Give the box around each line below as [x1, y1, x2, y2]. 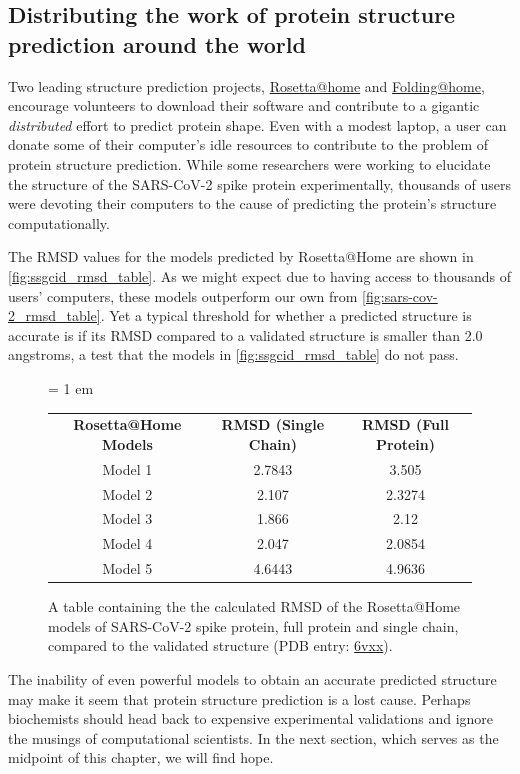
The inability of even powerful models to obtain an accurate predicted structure [8, 668, 497, 689]
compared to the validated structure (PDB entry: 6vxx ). [48, 635, 393, 656]
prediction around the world [8, 28, 306, 59]
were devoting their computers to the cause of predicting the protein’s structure [8, 193, 497, 214]
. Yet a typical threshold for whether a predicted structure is [100, 305, 472, 326]
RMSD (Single [221, 414, 325, 435]
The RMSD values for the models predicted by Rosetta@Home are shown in [8, 246, 474, 267]
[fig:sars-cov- [362, 285, 438, 306]
